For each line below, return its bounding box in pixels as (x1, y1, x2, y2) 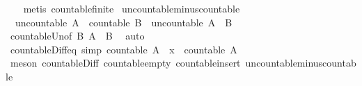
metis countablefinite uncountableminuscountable (23, 1, 240, 15)
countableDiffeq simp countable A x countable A (10, 42, 237, 56)
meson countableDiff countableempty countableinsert (10, 55, 241, 70)
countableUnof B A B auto (10, 28, 145, 43)
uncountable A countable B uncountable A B (15, 15, 233, 29)
